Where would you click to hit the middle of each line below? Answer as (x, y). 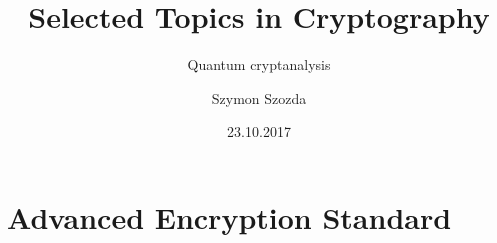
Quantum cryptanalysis (259, 64)
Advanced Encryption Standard (229, 216)
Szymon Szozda (259, 97)
